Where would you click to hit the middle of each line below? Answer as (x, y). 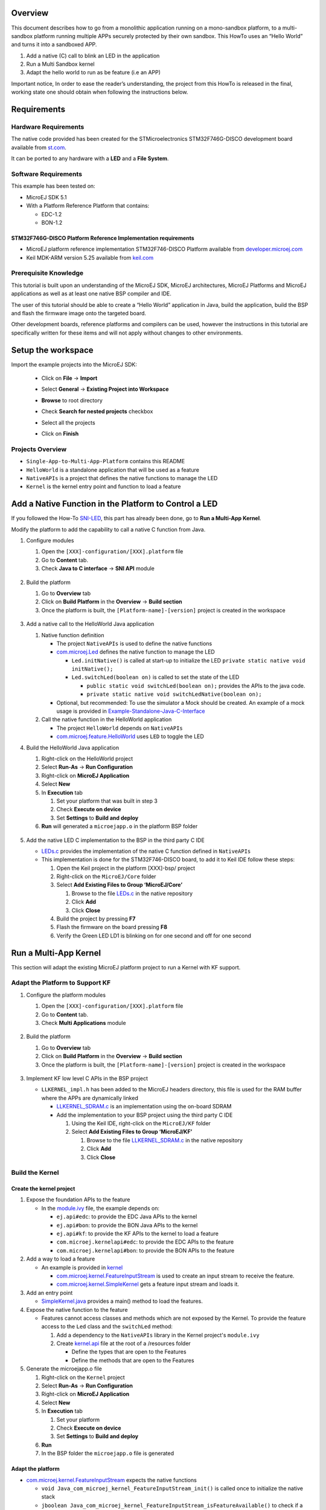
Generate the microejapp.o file (64, 1369)
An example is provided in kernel (82, 1267)
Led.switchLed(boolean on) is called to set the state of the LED (155, 677)
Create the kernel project (43, 1189)
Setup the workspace (52, 350)
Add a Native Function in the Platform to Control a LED (114, 504)
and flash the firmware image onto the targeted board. (79, 313)
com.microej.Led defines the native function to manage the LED (136, 652)
